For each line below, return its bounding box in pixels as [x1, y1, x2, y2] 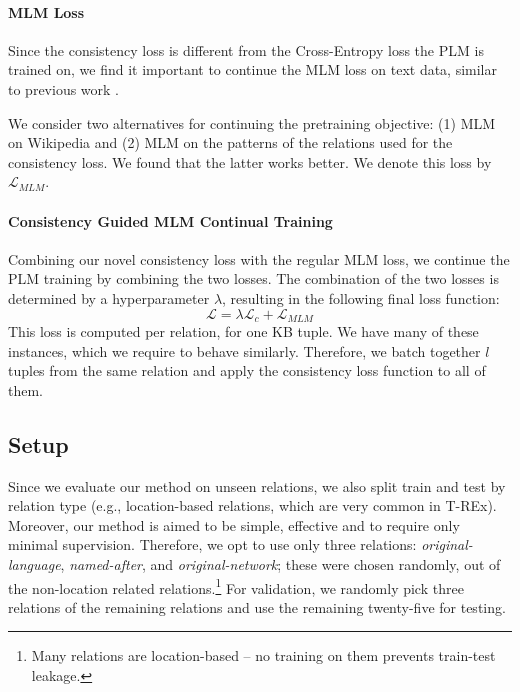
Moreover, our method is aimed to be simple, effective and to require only [8, 514, 460, 535]
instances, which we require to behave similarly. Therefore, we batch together [8, 340, 481, 361]
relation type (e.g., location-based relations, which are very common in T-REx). [8, 495, 497, 516]
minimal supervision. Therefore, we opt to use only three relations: [8, 534, 417, 555]
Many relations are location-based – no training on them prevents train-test [31, 645, 496, 666]
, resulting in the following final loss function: [222, 287, 500, 308]
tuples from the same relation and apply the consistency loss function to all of [8, 360, 486, 381]
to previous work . [8, 78, 120, 99]
